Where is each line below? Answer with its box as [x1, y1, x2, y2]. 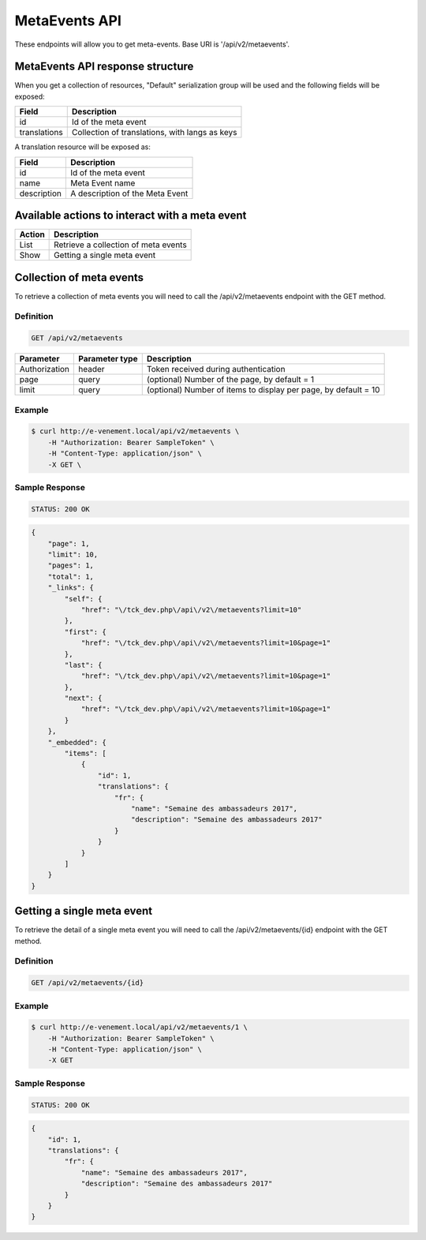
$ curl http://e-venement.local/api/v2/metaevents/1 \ [31, 1023, 248, 1032]
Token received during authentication [146, 364, 286, 375]
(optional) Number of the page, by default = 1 [146, 374, 315, 385]
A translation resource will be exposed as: [14, 142, 151, 152]
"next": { [64, 694, 103, 702]
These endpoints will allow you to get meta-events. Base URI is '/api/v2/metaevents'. [14, 39, 290, 49]
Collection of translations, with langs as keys [71, 127, 237, 138]
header [78, 364, 106, 375]
